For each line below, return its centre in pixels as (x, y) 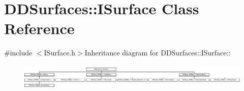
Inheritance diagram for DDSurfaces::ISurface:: (158, 53)
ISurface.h (60, 53)
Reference (39, 28)
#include (18, 53)
